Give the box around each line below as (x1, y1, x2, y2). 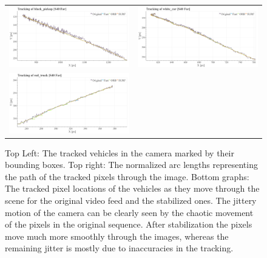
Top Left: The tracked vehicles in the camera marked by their (5, 146, 234, 159)
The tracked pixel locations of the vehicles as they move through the (5, 182, 260, 195)
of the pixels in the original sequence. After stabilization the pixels (5, 218, 252, 231)
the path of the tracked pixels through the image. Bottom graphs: (5, 170, 249, 183)
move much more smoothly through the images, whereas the (5, 229, 229, 242)
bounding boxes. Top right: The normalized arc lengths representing (5, 158, 258, 171)
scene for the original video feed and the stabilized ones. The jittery (5, 194, 257, 207)
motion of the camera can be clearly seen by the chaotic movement (5, 206, 254, 218)
